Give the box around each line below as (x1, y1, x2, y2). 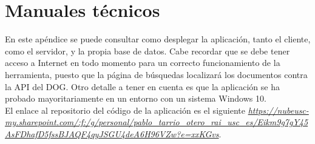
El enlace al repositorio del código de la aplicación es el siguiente (5, 103, 245, 116)
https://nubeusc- (248, 103, 309, 116)
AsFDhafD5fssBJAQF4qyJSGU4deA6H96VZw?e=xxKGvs (5, 127, 219, 140)
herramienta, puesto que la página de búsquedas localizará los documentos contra (5, 68, 308, 80)
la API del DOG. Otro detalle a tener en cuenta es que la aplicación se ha (5, 80, 280, 93)
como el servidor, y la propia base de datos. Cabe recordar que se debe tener (5, 44, 290, 57)
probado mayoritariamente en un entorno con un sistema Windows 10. (5, 92, 266, 105)
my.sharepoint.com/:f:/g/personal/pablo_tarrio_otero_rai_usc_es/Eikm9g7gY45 (5, 116, 308, 128)
